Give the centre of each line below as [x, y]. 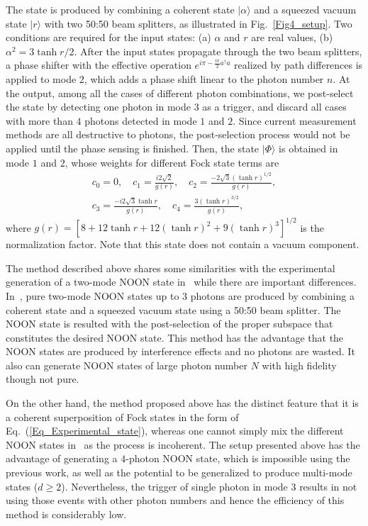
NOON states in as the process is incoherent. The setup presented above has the [183, 444]
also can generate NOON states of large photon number [127, 365]
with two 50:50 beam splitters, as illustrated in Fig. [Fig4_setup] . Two [198, 23]
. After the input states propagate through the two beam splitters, [218, 51]
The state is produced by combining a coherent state [120, 9]
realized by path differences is [299, 65]
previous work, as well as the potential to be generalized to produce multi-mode [179, 472]
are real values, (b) [292, 37]
